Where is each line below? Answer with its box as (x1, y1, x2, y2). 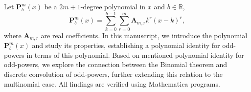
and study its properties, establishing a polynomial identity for (32, 40, 220, 50)
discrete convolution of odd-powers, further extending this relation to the (4, 69, 223, 79)
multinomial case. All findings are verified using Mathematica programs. (4, 78, 220, 89)
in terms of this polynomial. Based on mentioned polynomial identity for (26, 49, 244, 60)
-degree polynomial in (80, 1, 146, 11)
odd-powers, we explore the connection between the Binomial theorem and (4, 59, 228, 69)
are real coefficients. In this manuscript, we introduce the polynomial (41, 30, 248, 40)
